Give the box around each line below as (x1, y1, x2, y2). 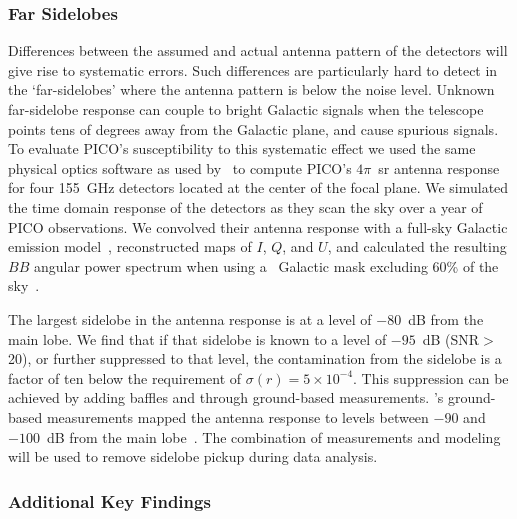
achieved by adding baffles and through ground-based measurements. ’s (8, 387, 444, 408)
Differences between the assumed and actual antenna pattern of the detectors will (8, 40, 508, 61)
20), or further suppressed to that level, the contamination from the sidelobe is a (8, 348, 502, 369)
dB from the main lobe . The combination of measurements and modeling (46, 426, 501, 447)
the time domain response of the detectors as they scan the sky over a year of (8, 196, 483, 217)
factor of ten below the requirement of (8, 367, 242, 388)
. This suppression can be (353, 367, 509, 388)
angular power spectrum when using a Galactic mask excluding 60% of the (33, 255, 499, 276)
